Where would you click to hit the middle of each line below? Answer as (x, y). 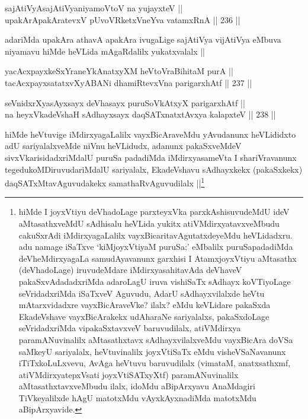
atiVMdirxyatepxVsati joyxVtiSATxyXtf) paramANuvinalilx (129, 374)
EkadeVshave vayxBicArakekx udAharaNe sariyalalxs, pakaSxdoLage (144, 316)
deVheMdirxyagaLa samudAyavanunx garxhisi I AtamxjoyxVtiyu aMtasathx (158, 258)
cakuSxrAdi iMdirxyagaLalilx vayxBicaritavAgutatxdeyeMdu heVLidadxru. (155, 235)
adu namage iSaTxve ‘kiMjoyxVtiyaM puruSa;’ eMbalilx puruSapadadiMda (156, 247)
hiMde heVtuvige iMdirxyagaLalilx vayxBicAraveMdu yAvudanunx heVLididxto (150, 134)
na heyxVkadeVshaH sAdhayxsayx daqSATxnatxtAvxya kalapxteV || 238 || (140, 114)
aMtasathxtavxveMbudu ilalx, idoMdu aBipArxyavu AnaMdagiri (137, 386)
